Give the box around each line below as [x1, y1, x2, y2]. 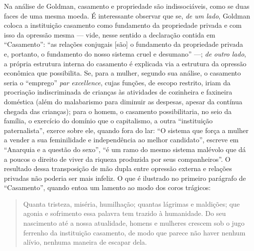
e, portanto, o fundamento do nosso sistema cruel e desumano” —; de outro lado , [4, 48, 246, 58]
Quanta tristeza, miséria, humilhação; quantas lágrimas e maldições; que [23, 198, 240, 209]
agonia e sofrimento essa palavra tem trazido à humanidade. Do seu [23, 208, 226, 218]
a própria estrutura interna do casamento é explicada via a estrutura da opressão [4, 58, 247, 68]
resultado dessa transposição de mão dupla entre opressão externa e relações [4, 163, 232, 174]
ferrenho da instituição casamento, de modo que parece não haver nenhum [23, 227, 246, 237]
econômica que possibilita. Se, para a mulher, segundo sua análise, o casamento [4, 68, 241, 78]
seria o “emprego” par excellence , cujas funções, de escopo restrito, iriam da [4, 77, 231, 87]
